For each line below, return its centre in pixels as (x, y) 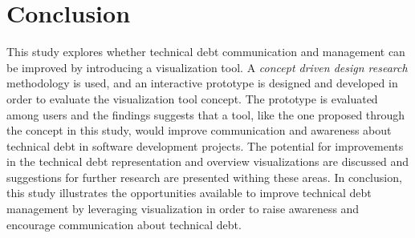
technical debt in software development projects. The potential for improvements (205, 145)
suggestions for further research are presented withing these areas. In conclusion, (204, 177)
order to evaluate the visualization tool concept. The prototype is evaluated (192, 98)
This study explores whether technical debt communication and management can (206, 52)
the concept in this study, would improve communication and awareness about (199, 130)
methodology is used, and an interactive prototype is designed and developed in (202, 83)
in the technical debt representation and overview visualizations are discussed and (208, 161)
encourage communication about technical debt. (124, 224)
